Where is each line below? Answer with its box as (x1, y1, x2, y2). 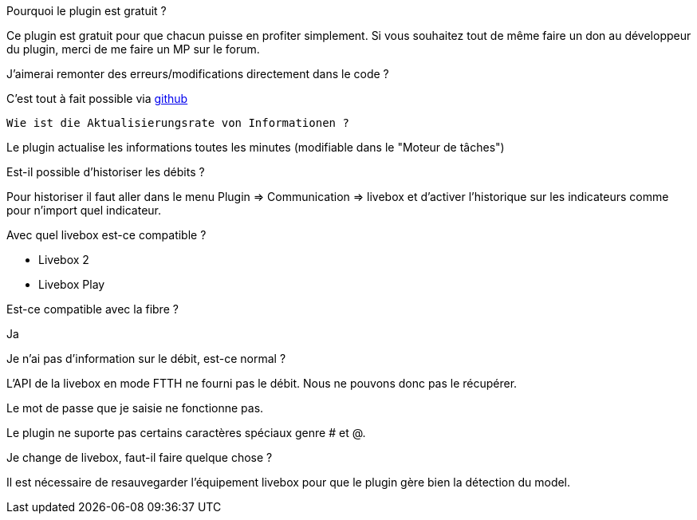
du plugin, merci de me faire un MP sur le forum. (6, 42, 260, 56)
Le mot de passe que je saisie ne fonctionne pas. (6, 401, 264, 415)
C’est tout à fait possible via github (6, 92, 188, 105)
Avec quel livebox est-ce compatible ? (6, 228, 207, 242)
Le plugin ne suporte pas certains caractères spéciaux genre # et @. (6, 426, 366, 439)
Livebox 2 (38, 253, 89, 266)
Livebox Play (38, 278, 105, 291)
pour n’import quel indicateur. (6, 203, 162, 217)
